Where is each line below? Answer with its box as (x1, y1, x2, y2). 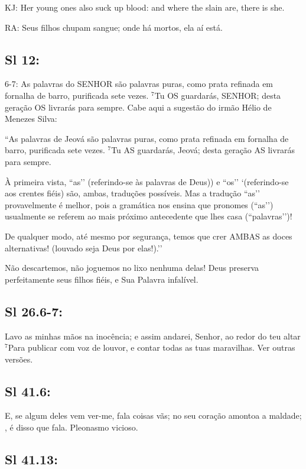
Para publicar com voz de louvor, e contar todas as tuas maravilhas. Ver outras (8, 341, 295, 354)
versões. (5, 352, 33, 365)
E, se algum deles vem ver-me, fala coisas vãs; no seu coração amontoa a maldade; (5, 409, 302, 422)
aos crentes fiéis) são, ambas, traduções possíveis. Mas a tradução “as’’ (5, 187, 260, 199)
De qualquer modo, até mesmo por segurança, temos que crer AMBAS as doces (5, 229, 292, 242)
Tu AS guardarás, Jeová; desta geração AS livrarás (111, 144, 295, 156)
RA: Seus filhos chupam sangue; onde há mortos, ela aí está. (5, 21, 223, 33)
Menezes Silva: (5, 112, 57, 125)
